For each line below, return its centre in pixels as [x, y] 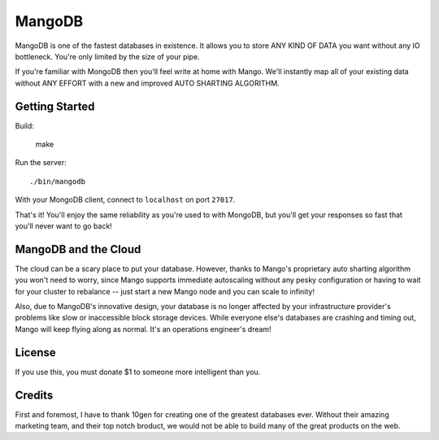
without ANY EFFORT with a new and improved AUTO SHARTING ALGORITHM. [147, 83]
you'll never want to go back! [64, 226]
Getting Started [55, 106]
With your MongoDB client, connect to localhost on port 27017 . [125, 200]
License [35, 353]
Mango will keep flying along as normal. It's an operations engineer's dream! [143, 329]
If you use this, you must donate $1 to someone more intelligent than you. [138, 372]
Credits [34, 395]
